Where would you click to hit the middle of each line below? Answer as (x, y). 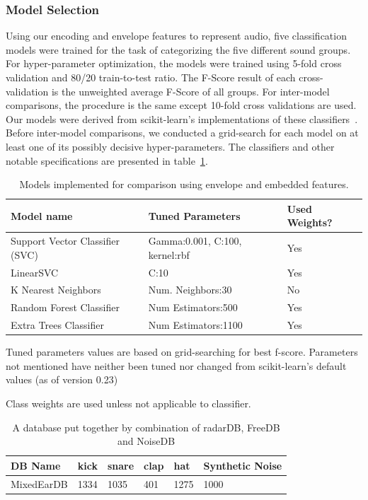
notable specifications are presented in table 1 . (107, 160)
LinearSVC (35, 272)
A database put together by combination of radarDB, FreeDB (146, 427)
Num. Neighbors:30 (190, 290)
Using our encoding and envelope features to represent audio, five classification (176, 36)
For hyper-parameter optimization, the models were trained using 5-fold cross (174, 63)
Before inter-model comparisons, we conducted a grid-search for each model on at (182, 133)
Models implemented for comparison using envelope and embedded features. (184, 184)
